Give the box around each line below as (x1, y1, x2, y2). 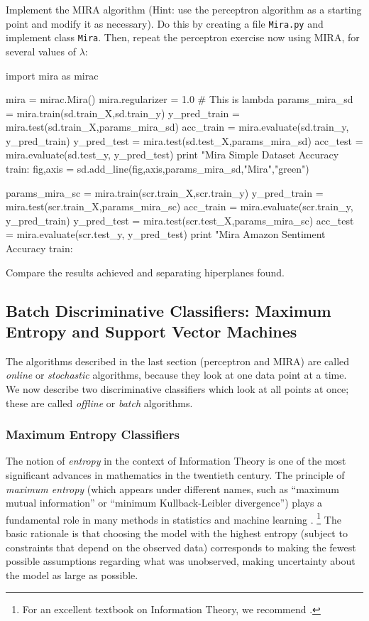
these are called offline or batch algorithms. (6, 395, 193, 410)
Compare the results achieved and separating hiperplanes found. (6, 264, 285, 279)
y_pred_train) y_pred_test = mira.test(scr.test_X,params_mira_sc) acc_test (6, 212, 354, 227)
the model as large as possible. (6, 567, 138, 582)
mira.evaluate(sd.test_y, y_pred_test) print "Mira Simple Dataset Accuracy (6, 147, 339, 162)
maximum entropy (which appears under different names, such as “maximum (6, 481, 339, 496)
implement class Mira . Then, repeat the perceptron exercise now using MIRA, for (6, 30, 360, 45)
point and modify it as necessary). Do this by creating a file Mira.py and (6, 16, 324, 31)
